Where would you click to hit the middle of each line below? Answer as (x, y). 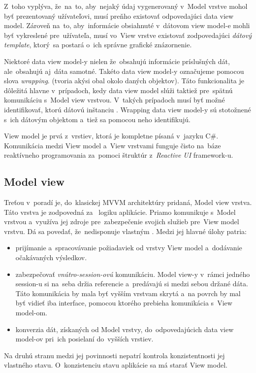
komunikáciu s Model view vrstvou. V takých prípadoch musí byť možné (114, 100)
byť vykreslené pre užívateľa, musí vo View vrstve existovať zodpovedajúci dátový (128, 35)
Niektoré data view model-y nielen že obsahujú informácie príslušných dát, (117, 61)
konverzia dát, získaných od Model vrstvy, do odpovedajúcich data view (125, 329)
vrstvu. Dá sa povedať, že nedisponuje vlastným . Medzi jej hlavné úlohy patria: (125, 231)
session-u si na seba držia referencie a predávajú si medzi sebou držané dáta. (132, 284)
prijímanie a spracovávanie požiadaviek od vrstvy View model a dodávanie (129, 248)
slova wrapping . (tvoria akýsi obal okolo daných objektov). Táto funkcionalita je (124, 81)
